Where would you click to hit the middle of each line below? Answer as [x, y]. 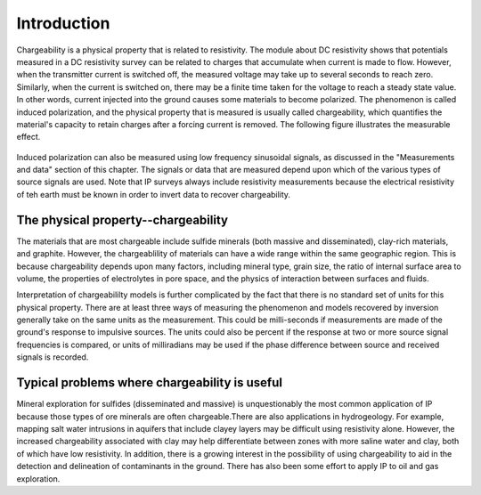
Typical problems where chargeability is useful [149, 383]
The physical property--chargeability [122, 219]
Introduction [63, 23]
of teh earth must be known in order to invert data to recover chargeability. [154, 194]
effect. [29, 137]
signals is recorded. [53, 357]
